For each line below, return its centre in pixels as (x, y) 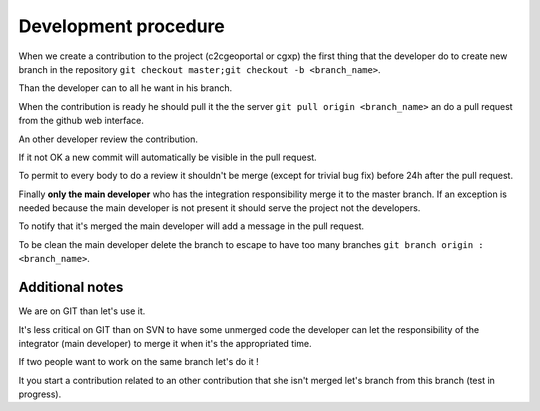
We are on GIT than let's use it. (82, 311)
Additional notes (71, 287)
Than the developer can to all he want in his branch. (125, 88)
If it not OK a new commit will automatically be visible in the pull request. (167, 157)
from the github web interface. (81, 121)
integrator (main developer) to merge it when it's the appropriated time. (165, 343)
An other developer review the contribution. (108, 139)
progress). (40, 394)
